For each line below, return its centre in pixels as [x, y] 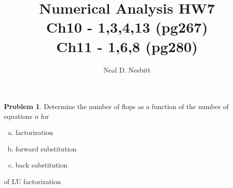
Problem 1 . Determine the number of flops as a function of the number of [116, 106]
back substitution [41, 165]
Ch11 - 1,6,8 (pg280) [127, 46]
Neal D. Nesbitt [127, 69]
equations [18, 116]
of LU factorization [32, 181]
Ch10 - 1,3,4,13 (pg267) [127, 27]
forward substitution [46, 148]
